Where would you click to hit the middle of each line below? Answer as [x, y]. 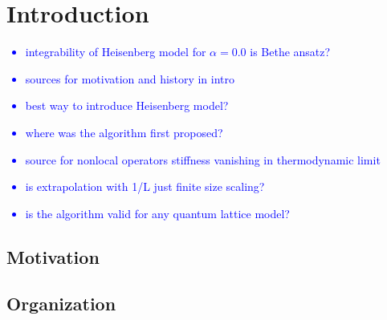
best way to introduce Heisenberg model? [127, 105]
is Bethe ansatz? [290, 52]
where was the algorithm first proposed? [124, 132]
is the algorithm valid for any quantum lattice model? [157, 213]
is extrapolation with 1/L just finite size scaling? [145, 186]
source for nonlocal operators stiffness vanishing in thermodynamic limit [203, 159]
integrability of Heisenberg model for [116, 52]
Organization [61, 304]
